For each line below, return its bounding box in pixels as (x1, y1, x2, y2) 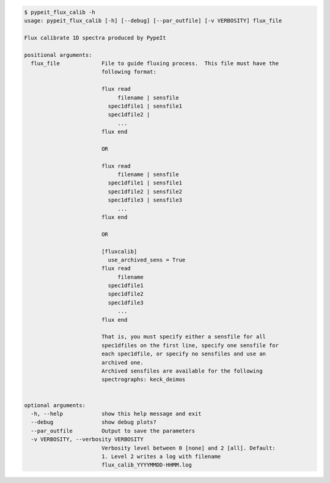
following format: (101, 68, 157, 76)
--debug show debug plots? (31, 419, 157, 426)
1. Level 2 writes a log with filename (101, 452, 221, 460)
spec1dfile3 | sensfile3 (108, 197, 183, 204)
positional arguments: (24, 51, 92, 58)
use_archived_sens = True (108, 256, 186, 263)
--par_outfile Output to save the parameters (31, 427, 196, 434)
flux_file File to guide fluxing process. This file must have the (31, 60, 279, 67)
